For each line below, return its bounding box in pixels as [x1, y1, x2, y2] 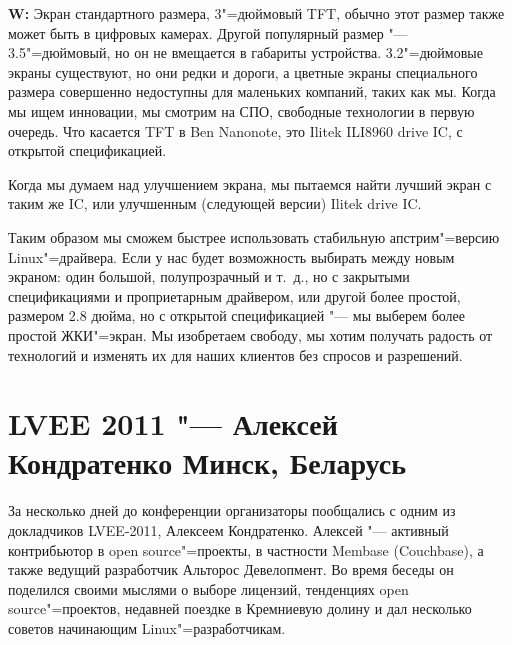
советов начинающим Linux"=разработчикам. [8, 617, 286, 638]
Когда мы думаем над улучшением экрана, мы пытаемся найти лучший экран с [8, 173, 492, 194]
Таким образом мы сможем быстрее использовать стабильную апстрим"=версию [8, 226, 500, 247]
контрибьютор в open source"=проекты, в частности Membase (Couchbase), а [8, 539, 484, 560]
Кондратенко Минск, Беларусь [8, 442, 406, 483]
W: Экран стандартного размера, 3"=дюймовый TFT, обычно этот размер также [8, 3, 505, 23]
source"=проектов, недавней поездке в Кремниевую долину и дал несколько [8, 598, 472, 619]
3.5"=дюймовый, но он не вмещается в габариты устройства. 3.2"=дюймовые [8, 42, 483, 63]
